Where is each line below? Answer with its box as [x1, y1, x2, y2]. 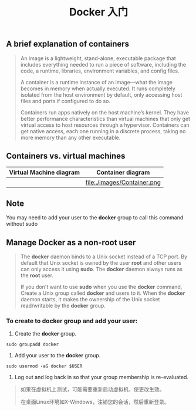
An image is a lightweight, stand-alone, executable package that [20, 54, 176, 62]
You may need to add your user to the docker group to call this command [6, 214, 184, 221]
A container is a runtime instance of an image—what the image [20, 78, 173, 86]
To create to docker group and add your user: [6, 317, 138, 325]
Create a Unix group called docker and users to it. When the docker [20, 290, 185, 297]
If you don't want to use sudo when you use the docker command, [20, 284, 183, 291]
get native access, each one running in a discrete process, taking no [20, 127, 186, 134]
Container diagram [96, 169, 150, 177]
